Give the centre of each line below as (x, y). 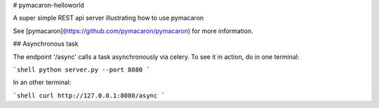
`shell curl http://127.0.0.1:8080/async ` (89, 95)
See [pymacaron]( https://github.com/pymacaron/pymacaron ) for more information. (133, 31)
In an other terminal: (42, 82)
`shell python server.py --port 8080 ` (81, 69)
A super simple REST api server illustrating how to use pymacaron (108, 18)
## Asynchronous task (46, 44)
